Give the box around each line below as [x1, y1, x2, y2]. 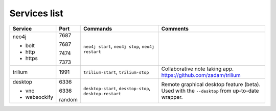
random [59, 96, 78, 103]
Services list [9, 8, 63, 19]
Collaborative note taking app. [161, 65, 234, 72]
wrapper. [161, 93, 183, 100]
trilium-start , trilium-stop [83, 68, 149, 75]
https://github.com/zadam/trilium [161, 71, 241, 78]
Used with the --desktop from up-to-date [161, 87, 259, 94]
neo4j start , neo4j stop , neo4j [83, 43, 154, 50]
